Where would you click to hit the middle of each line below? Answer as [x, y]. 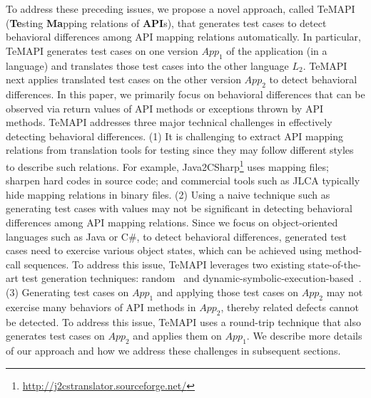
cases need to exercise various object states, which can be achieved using [164, 250]
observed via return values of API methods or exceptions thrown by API [165, 108]
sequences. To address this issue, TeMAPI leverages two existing [164, 264]
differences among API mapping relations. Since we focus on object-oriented [172, 222]
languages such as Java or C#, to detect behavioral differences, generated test [176, 236]
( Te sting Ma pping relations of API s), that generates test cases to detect [166, 22]
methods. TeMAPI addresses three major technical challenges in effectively [169, 122]
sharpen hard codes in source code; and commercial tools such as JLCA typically [183, 180]
